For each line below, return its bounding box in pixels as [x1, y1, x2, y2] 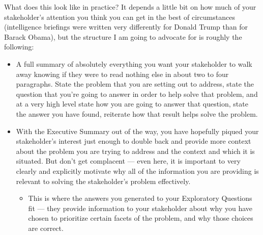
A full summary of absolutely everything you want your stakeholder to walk [16, 58, 252, 69]
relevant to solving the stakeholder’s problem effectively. [16, 175, 191, 186]
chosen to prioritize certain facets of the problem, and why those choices [28, 213, 253, 223]
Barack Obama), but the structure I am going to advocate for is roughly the [4, 31, 242, 42]
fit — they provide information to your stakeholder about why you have [28, 202, 253, 213]
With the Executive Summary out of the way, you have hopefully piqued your [16, 125, 259, 136]
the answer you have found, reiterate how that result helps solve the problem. [16, 108, 258, 119]
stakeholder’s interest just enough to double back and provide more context [16, 136, 251, 146]
